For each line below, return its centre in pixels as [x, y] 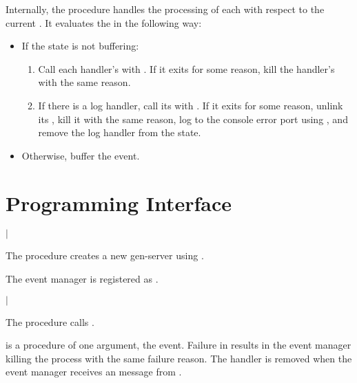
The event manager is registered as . [82, 279]
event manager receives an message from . [94, 372]
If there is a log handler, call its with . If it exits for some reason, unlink [191, 105]
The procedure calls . [50, 321]
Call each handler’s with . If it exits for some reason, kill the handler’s [186, 68]
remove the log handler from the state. [120, 132]
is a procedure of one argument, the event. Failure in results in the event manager [178, 345]
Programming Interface [119, 203]
